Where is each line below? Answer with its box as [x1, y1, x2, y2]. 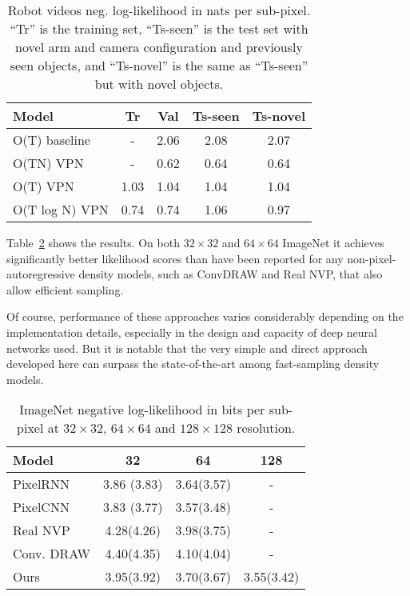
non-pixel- [347, 250, 396, 266]
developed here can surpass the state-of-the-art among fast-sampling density [6, 355, 380, 372]
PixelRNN [13, 474, 70, 494]
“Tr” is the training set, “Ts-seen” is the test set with [10, 19, 308, 38]
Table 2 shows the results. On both [6, 234, 180, 250]
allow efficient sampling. [6, 281, 124, 298]
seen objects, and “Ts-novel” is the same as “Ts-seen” [10, 56, 308, 74]
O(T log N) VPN [13, 200, 109, 218]
